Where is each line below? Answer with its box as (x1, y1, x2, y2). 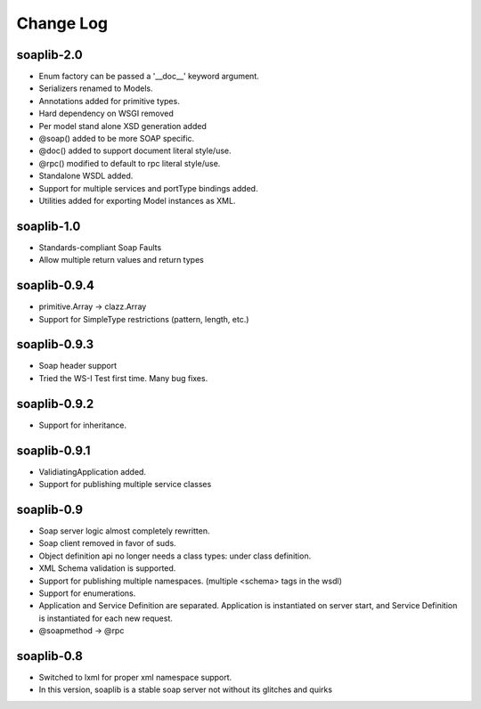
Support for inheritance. (38, 420, 127, 430)
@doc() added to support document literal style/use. (38, 145, 232, 156)
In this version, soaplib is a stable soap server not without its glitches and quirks (38, 684, 333, 695)
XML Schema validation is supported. (38, 563, 176, 574)
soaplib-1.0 (16, 218, 81, 233)
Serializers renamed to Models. (38, 83, 153, 94)
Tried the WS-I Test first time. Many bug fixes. (38, 372, 208, 383)
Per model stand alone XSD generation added (38, 120, 207, 131)
